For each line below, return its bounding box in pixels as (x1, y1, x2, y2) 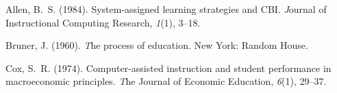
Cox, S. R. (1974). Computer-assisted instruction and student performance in (5, 60, 332, 75)
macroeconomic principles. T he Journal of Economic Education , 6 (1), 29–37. (5, 74, 327, 88)
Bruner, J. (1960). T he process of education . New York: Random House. (5, 38, 308, 52)
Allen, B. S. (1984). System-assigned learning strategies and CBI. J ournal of (5, 2, 327, 16)
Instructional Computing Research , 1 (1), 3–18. (5, 15, 201, 29)
